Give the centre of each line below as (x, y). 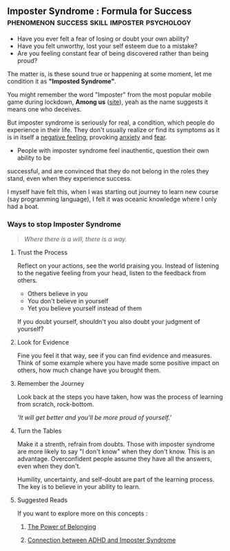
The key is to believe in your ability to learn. (79, 487)
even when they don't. (49, 466)
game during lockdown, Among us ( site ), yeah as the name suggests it (108, 102)
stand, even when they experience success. (70, 178)
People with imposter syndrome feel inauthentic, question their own (113, 150)
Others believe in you (57, 294)
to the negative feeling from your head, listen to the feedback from (112, 273)
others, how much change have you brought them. (89, 370)
